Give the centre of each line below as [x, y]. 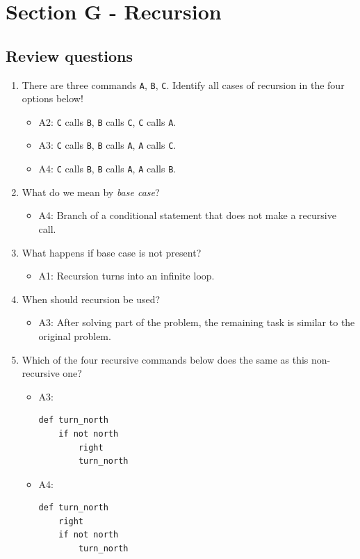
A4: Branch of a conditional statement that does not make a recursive [187, 215]
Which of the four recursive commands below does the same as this [165, 359]
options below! [52, 98]
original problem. [75, 335]
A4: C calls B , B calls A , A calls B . [107, 169]
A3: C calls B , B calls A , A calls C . [107, 145]
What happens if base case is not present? [112, 252]
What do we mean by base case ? [91, 192]
